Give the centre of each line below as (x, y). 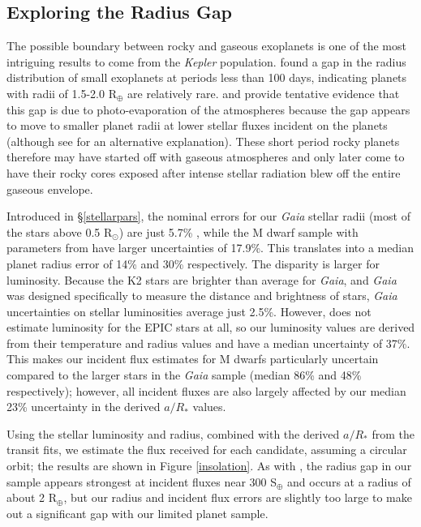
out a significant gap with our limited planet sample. (137, 513)
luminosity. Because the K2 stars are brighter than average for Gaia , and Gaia (202, 279)
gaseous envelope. (50, 189)
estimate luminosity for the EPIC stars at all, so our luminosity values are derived (211, 327)
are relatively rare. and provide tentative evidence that (264, 93)
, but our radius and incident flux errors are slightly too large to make (238, 497)
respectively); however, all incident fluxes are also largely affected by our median (206, 390)
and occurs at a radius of (349, 481)
